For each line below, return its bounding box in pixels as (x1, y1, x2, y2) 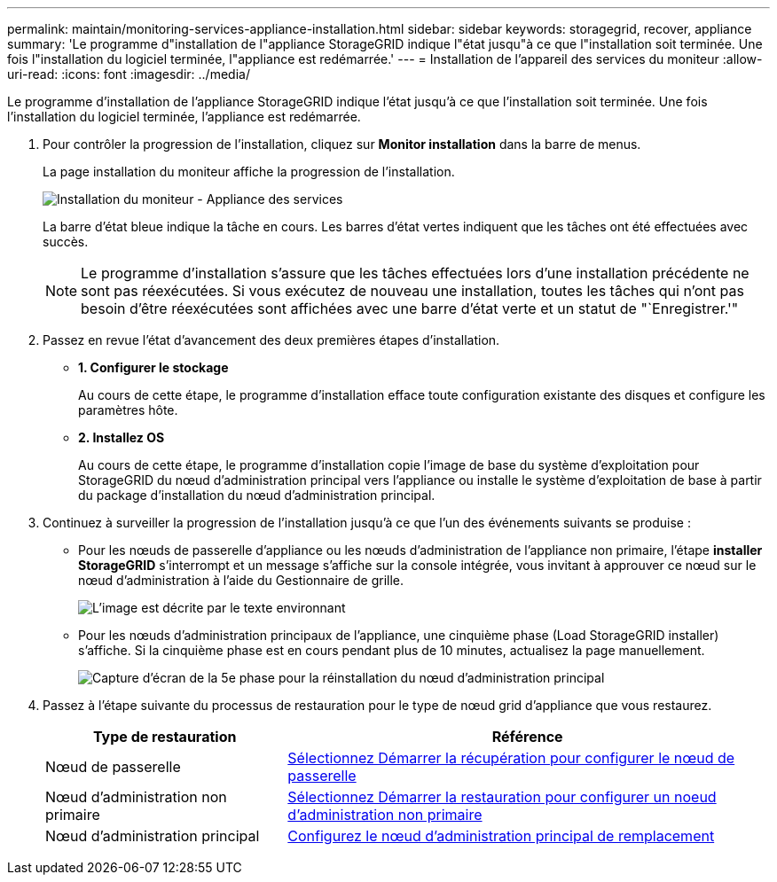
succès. (43, 234, 89, 249)
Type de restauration (92, 728, 237, 745)
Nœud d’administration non (45, 788, 227, 806)
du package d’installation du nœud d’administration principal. (78, 488, 436, 503)
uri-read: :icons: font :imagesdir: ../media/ (7, 66, 250, 82)
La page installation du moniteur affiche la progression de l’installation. (43, 164, 455, 179)
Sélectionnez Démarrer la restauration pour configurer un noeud (287, 788, 717, 806)
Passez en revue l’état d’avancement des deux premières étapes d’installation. (43, 332, 500, 347)
